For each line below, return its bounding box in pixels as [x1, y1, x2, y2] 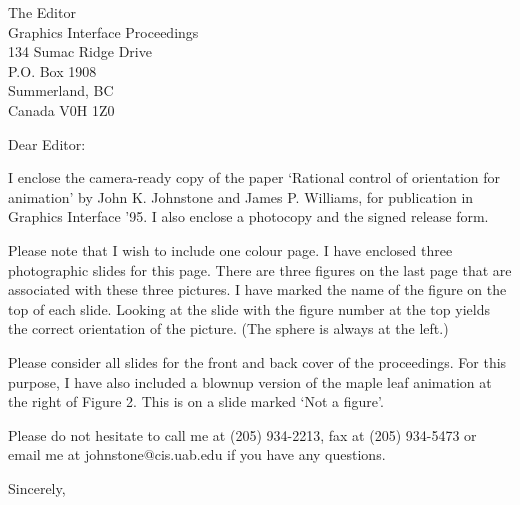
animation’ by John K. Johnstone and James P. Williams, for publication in [8, 186, 474, 207]
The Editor [8, 2, 76, 22]
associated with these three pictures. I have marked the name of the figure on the [8, 279, 507, 300]
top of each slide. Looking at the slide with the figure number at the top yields [8, 298, 490, 319]
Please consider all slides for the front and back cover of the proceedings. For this [8, 351, 507, 372]
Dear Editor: [8, 133, 86, 154]
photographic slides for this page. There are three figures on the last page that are [8, 259, 512, 280]
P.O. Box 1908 [8, 60, 97, 81]
